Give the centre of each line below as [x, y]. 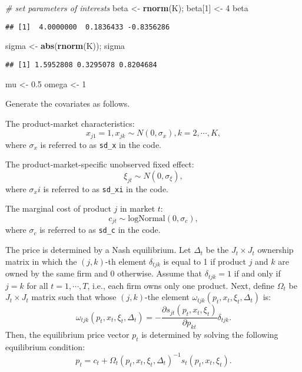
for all [37, 285]
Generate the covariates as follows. [68, 103]
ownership [276, 250]
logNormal [147, 219]
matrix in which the [41, 261]
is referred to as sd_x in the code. [101, 144]
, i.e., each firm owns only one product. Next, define [181, 285]
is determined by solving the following [210, 335]
